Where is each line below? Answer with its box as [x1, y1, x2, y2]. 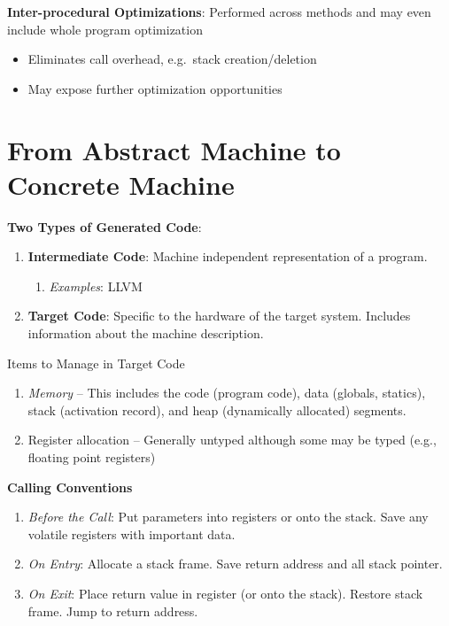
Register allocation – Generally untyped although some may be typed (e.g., [27, 430, 437, 449]
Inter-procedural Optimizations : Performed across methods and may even [7, 3, 431, 20]
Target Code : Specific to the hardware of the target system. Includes [27, 306, 411, 325]
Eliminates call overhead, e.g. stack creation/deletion [27, 50, 317, 68]
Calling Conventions [7, 477, 133, 496]
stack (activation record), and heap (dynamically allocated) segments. [27, 400, 406, 419]
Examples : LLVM [49, 276, 143, 295]
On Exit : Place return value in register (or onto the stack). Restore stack [27, 584, 423, 602]
